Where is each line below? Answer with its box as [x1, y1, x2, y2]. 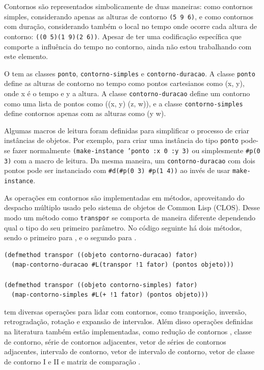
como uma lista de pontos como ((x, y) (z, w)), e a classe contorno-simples [4, 98, 243, 108]
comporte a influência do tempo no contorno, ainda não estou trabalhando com [4, 41, 252, 51]
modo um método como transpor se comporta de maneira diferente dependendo [4, 212, 256, 222]
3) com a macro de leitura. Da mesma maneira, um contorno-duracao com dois [4, 155, 255, 165]
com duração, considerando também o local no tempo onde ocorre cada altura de [4, 21, 257, 32]
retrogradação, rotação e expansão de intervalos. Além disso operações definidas [4, 316, 253, 327]
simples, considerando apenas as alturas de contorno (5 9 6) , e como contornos [4, 11, 254, 21]
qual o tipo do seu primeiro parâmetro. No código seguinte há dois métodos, [4, 222, 242, 233]
